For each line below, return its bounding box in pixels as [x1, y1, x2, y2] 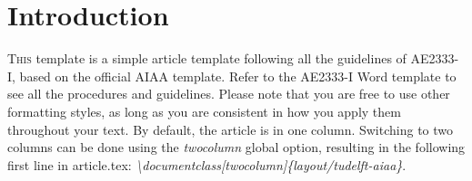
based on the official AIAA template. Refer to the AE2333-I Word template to [19, 66, 457, 85]
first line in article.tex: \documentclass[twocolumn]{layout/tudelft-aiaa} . [7, 155, 407, 174]
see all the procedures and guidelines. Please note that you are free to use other [7, 84, 450, 103]
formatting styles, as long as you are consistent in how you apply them [7, 101, 401, 120]
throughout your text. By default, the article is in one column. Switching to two [7, 119, 454, 138]
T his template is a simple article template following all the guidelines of [7, 49, 407, 68]
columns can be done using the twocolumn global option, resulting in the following [7, 138, 466, 157]
